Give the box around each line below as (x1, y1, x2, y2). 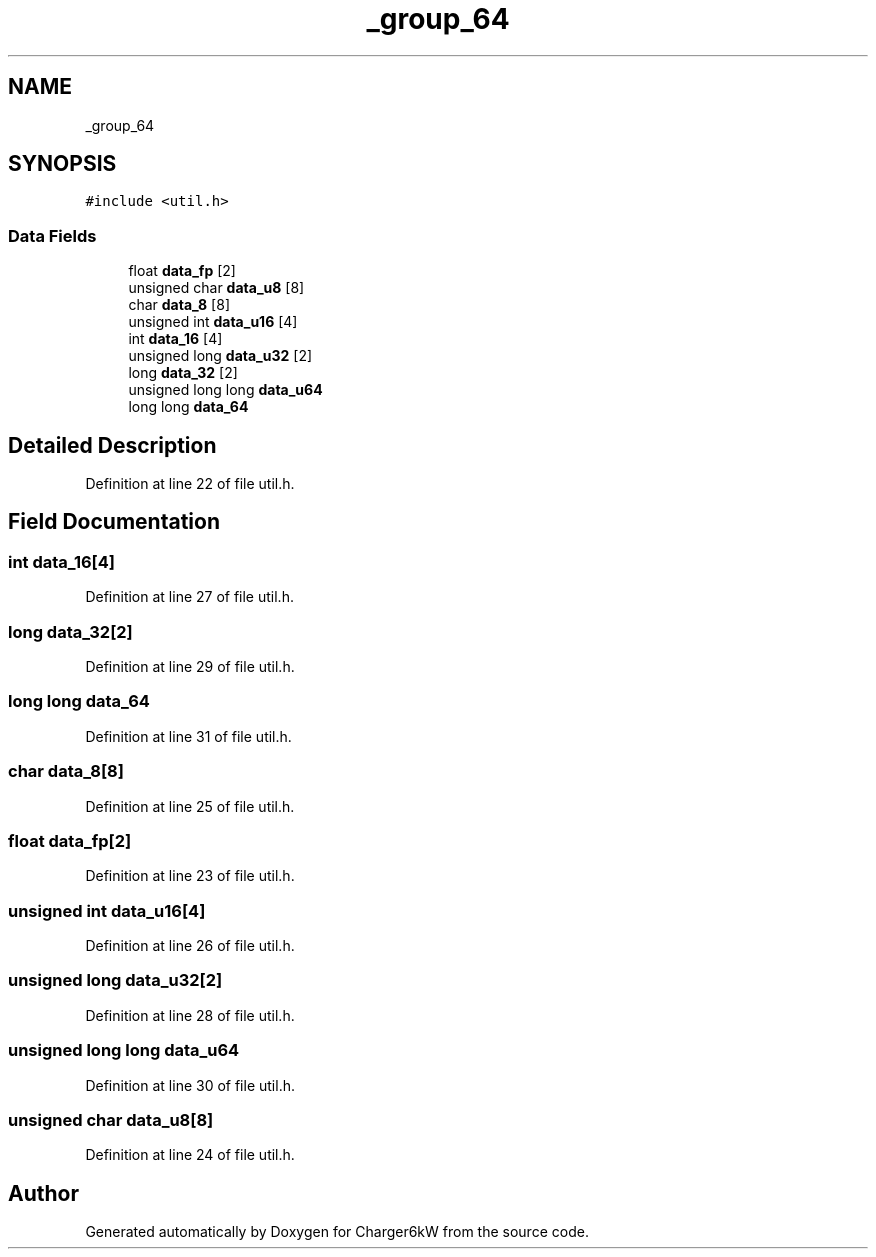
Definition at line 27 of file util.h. (85, 588, 294, 606)
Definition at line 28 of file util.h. (85, 1006, 295, 1024)
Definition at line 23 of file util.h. (85, 867, 295, 885)
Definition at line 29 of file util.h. (85, 658, 295, 675)
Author (8, 1180, 79, 1206)
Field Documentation (8, 509, 220, 535)
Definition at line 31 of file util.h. (85, 727, 292, 745)
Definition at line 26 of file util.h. (85, 937, 295, 954)
